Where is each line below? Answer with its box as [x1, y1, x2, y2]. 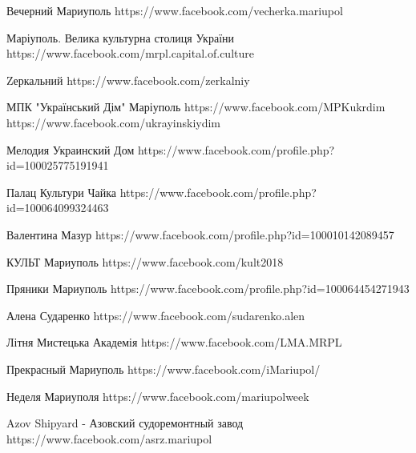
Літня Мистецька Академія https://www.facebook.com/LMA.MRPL [6, 334, 342, 351]
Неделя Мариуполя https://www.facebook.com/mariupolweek [6, 387, 309, 404]
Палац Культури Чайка [6, 183, 117, 200]
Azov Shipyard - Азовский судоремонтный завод [6, 415, 244, 431]
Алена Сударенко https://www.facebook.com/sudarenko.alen [6, 307, 305, 323]
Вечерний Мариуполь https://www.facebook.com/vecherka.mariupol [6, 2, 343, 18]
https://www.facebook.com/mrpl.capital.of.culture [6, 45, 254, 62]
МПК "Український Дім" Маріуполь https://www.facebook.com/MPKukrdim [6, 98, 386, 115]
